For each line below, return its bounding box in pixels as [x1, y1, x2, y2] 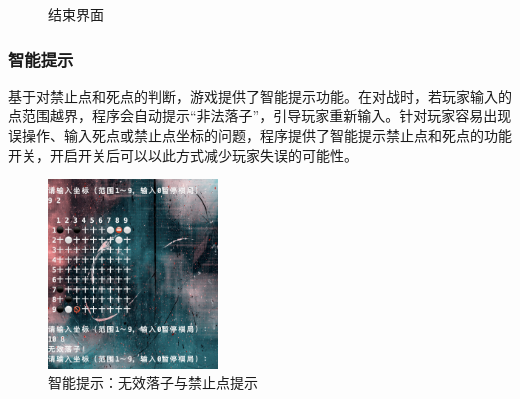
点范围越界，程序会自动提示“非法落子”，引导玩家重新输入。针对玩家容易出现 [8, 105, 512, 126]
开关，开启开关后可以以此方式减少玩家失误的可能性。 [8, 144, 358, 165]
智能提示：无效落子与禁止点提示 [48, 372, 258, 393]
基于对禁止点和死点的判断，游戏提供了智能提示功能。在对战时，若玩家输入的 [8, 85, 512, 106]
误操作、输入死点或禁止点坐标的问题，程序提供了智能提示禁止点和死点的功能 [8, 125, 512, 145]
